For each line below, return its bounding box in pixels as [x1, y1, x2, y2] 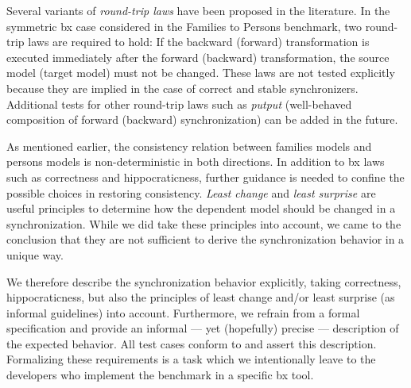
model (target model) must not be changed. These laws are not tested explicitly [6, 64, 395, 81]
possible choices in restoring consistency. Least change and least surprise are [6, 184, 376, 201]
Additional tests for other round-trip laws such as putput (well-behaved [6, 95, 352, 112]
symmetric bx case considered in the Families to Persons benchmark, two [6, 17, 363, 34]
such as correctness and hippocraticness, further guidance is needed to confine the [6, 168, 405, 185]
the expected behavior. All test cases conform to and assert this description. [6, 335, 377, 352]
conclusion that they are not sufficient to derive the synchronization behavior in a [6, 231, 405, 248]
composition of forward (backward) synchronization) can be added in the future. [6, 111, 398, 128]
